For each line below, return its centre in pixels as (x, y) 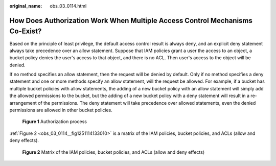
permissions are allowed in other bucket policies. (61, 110)
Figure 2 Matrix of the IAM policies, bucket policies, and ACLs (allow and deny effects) (113, 152)
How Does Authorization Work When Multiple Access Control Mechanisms (131, 20)
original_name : (26, 6)
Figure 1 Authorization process (54, 122)
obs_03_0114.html (68, 6)
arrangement (23, 103)
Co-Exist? (26, 31)
